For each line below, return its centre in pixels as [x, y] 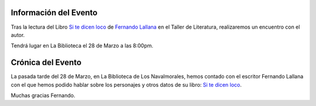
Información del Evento [54, 13]
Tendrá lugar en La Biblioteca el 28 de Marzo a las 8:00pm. [82, 46]
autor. [18, 35]
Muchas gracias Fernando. [43, 95]
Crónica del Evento [46, 62]
